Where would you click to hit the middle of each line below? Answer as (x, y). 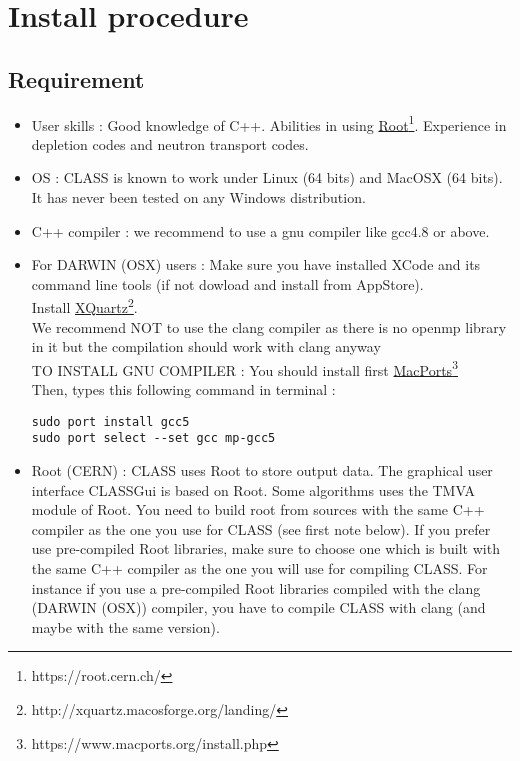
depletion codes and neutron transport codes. (170, 143)
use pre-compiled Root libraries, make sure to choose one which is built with (265, 548)
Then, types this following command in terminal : (183, 389)
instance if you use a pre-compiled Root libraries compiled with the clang (256, 587)
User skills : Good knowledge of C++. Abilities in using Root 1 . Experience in (269, 123)
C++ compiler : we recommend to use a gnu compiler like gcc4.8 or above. (260, 230)
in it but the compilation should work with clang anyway (206, 346)
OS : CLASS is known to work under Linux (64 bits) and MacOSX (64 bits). (267, 177)
